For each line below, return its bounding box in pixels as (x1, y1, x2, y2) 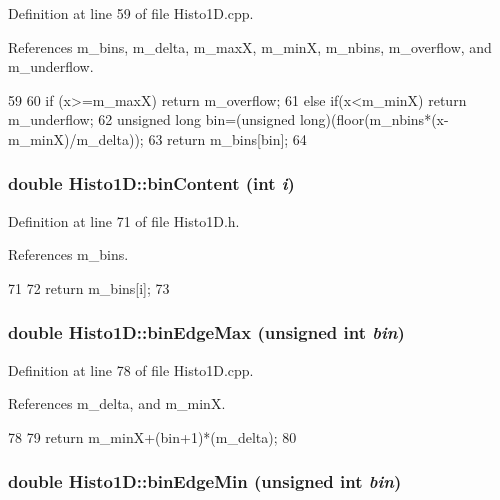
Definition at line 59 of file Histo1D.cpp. (8, 3, 254, 23)
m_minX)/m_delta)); (8, 128, 144, 149)
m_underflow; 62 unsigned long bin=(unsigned (8, 109, 296, 130)
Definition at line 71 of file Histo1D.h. (8, 210, 240, 231)
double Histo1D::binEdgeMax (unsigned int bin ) (8, 320, 405, 345)
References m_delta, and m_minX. (8, 393, 226, 414)
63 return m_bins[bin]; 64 (148, 128, 307, 149)
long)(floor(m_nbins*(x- (299, 109, 449, 130)
